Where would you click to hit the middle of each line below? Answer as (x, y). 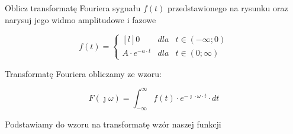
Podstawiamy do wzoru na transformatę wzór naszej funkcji (113, 124)
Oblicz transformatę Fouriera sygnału (73, 8)
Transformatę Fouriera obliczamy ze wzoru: (83, 73)
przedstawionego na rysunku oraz (228, 8)
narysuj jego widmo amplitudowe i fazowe (81, 19)
